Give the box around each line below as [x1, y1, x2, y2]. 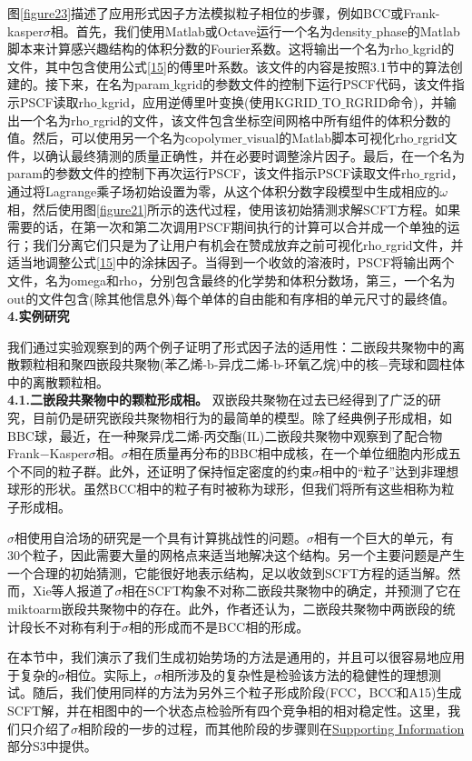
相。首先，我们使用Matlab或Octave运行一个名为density [50, 21, 372, 40]
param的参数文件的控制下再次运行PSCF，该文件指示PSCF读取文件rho [7, 164, 420, 183]
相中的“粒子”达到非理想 [320, 461, 459, 480]
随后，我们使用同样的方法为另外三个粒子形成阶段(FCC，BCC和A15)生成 [32, 683, 462, 702]
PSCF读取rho [19, 92, 97, 111]
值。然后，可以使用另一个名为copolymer [7, 128, 243, 147]
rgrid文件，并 [385, 235, 464, 254]
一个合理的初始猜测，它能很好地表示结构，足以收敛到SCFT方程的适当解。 [7, 563, 448, 582]
